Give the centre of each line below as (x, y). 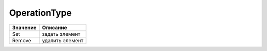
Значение (24, 27)
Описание (55, 27)
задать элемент (61, 34)
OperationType (40, 13)
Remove (22, 40)
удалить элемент (63, 40)
